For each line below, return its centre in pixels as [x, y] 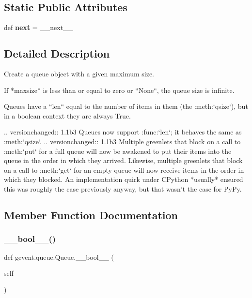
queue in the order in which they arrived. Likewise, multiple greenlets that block [123, 160]
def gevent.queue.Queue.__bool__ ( [59, 257]
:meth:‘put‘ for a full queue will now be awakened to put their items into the [118, 151]
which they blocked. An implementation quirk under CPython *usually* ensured [124, 179]
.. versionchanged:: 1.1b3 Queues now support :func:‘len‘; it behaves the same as [123, 132]
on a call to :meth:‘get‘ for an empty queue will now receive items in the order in [124, 170]
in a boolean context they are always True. [67, 115]
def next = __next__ [39, 27]
